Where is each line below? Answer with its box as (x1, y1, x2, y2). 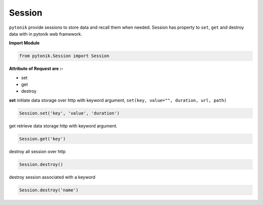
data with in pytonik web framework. (9, 31, 82, 37)
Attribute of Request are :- (9, 66, 63, 72)
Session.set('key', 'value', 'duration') (19, 110, 120, 116)
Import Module (9, 40, 40, 46)
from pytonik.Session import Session (19, 53, 110, 59)
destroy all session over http (9, 148, 66, 154)
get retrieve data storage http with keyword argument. (9, 123, 118, 129)
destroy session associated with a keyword (9, 174, 96, 180)
